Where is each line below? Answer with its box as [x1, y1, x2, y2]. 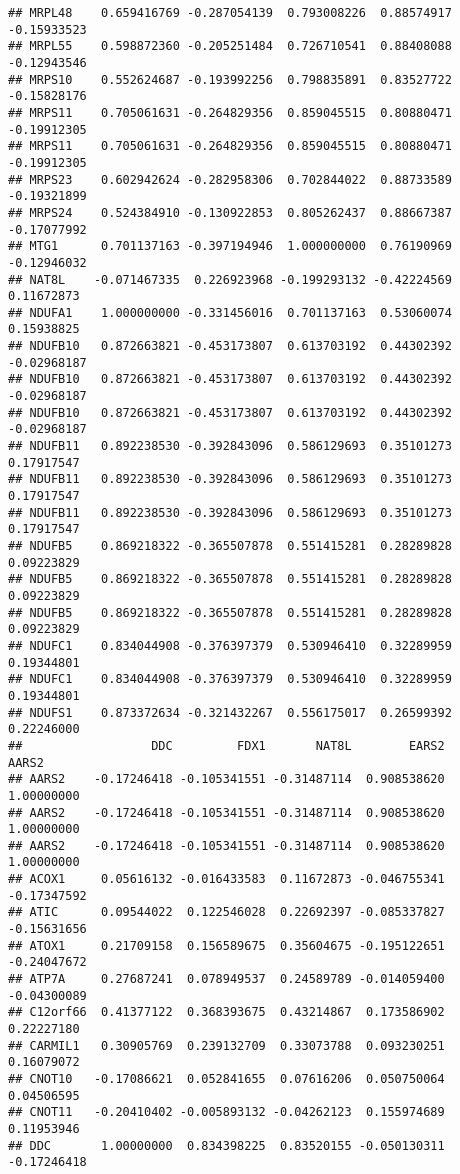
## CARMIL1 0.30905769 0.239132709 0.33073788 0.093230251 [8, 1038, 445, 1053]
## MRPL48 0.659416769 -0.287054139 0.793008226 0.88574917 [8, 6, 452, 20]
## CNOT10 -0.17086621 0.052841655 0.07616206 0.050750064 [8, 1072, 445, 1086]
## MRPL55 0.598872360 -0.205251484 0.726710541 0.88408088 [8, 39, 452, 54]
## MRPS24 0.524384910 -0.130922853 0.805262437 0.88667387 [8, 205, 452, 220]
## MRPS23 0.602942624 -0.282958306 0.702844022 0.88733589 [8, 172, 452, 187]
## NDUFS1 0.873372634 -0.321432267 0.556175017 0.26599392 [8, 705, 452, 720]
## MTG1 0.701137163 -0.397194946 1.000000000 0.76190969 [8, 239, 452, 254]
